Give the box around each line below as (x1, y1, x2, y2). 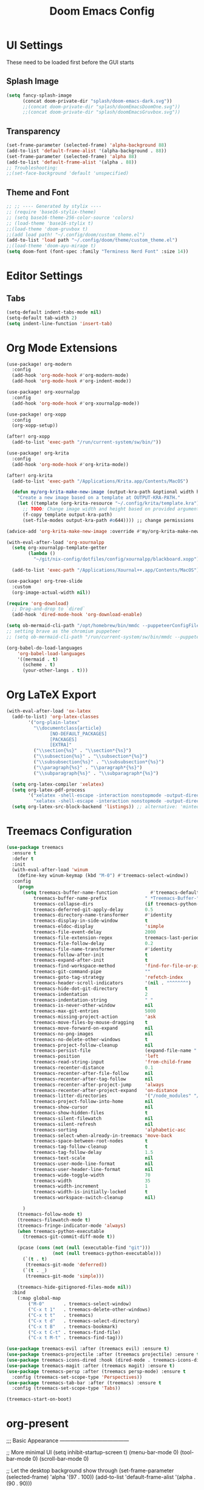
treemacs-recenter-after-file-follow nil (33, 1070, 154, 1076)
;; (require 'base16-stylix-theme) (6, 209, 97, 215)
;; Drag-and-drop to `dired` (12, 606, 86, 612)
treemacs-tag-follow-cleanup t (33, 1144, 148, 1150)
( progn (17, 884, 34, 890)
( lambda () (28, 551, 56, 557)
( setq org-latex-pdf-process (12, 787, 86, 793)
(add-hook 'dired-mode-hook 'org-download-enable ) (12, 612, 143, 618)
